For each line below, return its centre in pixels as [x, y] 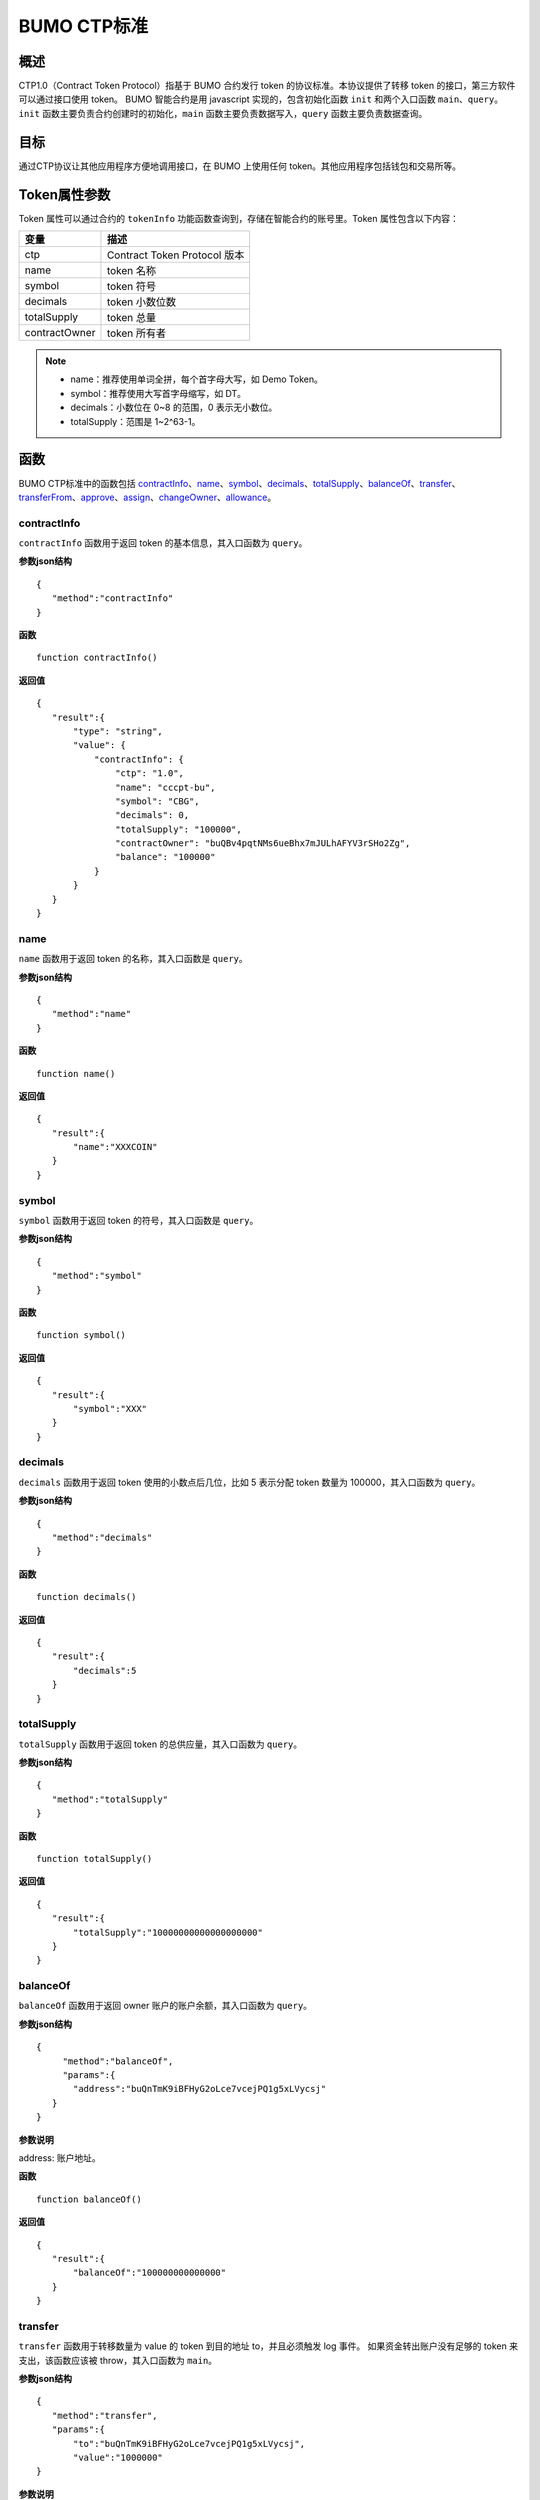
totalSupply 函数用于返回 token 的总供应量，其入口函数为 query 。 [160, 1744]
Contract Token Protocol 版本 [175, 255]
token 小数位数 [141, 302]
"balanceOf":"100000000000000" [150, 2273]
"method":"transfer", [104, 2415]
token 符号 [131, 287]
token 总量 [131, 318]
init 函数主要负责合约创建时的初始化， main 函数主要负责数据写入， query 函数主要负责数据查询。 [223, 113]
